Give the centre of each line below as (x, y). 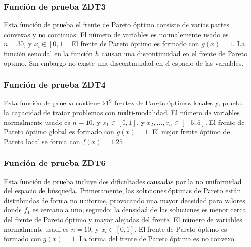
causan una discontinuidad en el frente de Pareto (174, 53)
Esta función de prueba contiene (52, 103)
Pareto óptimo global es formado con (59, 132)
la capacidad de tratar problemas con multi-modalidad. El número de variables (122, 112)
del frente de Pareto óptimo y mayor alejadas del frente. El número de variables (123, 219)
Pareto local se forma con (42, 141)
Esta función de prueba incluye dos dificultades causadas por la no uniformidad (123, 181)
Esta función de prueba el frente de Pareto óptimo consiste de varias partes (117, 25)
